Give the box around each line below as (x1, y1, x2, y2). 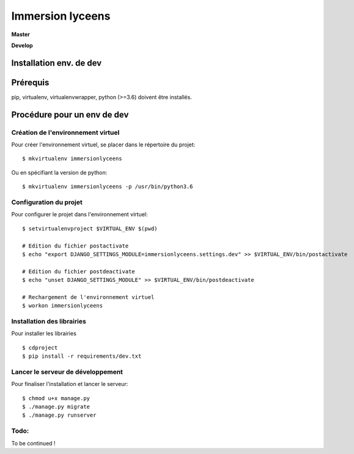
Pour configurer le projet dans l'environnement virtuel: (11, 211, 148, 218)
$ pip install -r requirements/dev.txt (22, 353, 142, 360)
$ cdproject (22, 344, 58, 351)
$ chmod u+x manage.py (22, 395, 90, 401)
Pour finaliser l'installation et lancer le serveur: (11, 380, 128, 388)
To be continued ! (11, 439, 56, 447)
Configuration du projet (11, 198, 83, 206)
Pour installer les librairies (11, 330, 76, 337)
